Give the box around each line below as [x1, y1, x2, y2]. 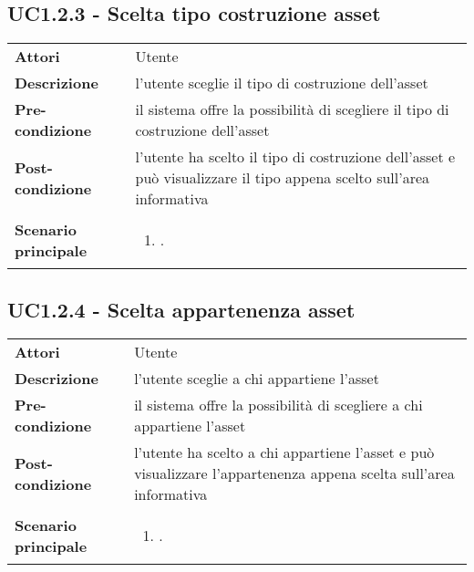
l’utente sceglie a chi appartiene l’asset [134, 368, 379, 390]
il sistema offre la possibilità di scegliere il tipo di [135, 99, 449, 120]
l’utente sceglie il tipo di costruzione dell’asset [135, 72, 428, 94]
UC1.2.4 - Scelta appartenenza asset [7, 295, 355, 323]
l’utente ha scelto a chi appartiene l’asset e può [134, 442, 435, 463]
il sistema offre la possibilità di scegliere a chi [134, 394, 423, 416]
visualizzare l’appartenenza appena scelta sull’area [134, 463, 455, 484]
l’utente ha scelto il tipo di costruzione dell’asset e [135, 146, 456, 168]
